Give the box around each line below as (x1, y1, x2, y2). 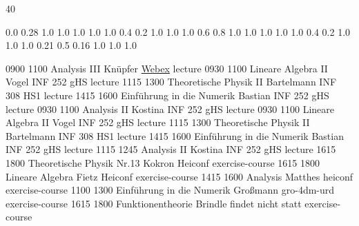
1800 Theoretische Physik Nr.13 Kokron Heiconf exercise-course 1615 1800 (6, 155, 320, 169)
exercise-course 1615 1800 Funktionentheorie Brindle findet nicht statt (6, 196, 302, 210)
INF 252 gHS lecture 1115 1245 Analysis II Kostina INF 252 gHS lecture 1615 (6, 142, 336, 156)
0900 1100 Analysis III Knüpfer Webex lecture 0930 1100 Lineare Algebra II (6, 61, 328, 75)
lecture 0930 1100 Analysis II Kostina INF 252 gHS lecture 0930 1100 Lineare (6, 101, 335, 116)
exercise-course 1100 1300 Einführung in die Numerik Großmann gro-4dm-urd (6, 183, 335, 197)
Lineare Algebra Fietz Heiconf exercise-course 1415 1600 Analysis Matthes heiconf (6, 169, 353, 183)
